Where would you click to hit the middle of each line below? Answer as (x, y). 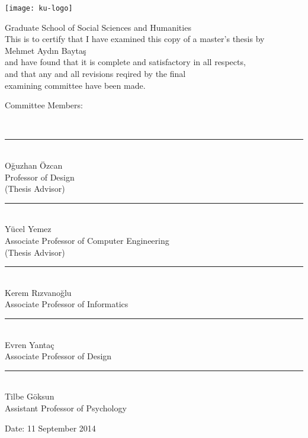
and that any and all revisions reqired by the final (95, 74)
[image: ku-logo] (39, 8)
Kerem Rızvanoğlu (38, 292)
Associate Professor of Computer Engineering (87, 240)
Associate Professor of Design (58, 356)
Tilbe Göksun (30, 396)
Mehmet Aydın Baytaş (46, 50)
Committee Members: (44, 105)
